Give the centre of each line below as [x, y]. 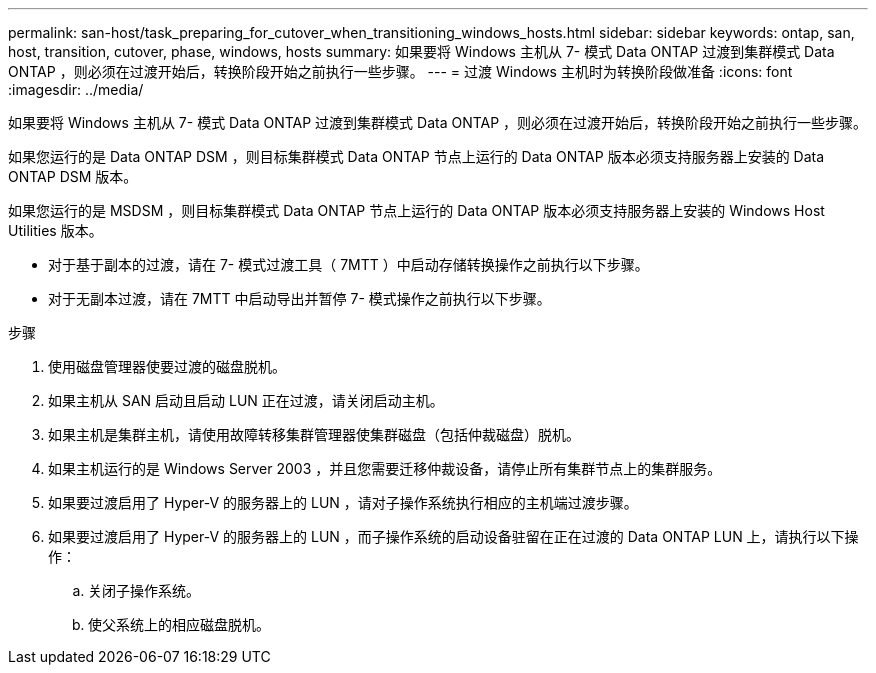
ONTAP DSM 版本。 [73, 176]
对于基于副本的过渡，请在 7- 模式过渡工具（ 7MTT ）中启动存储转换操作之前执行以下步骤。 [348, 264]
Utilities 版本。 [55, 230]
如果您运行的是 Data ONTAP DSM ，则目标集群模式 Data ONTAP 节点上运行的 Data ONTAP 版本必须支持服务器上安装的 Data [416, 156]
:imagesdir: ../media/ [76, 89]
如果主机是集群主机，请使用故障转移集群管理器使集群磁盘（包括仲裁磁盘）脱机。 [314, 434]
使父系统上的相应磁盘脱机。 [179, 624]
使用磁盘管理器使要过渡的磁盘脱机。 [167, 366]
